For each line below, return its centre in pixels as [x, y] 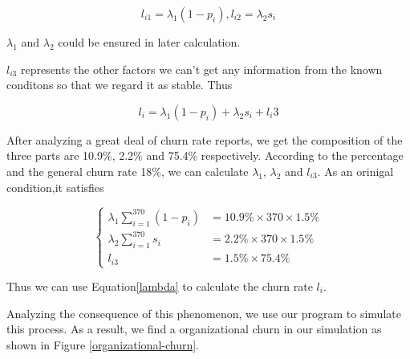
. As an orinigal [355, 171]
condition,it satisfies [55, 187]
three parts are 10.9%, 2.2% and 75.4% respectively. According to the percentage [205, 155]
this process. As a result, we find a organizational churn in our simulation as [194, 329]
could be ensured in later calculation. [149, 42]
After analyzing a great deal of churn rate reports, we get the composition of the [205, 139]
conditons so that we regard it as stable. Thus [120, 85]
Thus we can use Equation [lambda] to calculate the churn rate [160, 286]
